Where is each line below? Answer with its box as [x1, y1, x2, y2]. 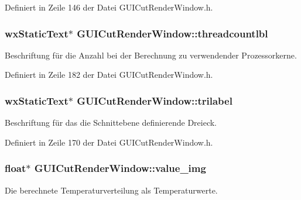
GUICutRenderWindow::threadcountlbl [77, 26, 268, 40]
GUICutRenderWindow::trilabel [77, 93, 232, 108]
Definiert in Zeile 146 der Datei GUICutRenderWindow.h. [5, 1, 213, 13]
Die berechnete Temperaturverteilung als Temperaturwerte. [5, 184, 218, 196]
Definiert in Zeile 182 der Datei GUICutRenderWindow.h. [5, 68, 213, 81]
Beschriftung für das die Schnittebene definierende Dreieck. [5, 116, 217, 129]
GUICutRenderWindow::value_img [34, 161, 206, 175]
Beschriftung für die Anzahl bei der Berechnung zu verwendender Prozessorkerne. [5, 49, 297, 61]
